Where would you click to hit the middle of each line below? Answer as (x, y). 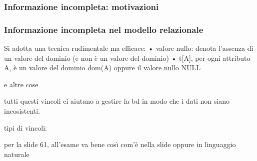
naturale (17, 154)
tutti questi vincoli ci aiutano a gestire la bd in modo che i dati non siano (117, 101)
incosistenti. (22, 111)
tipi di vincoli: (25, 127)
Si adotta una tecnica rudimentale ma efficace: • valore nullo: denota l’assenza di (129, 48)
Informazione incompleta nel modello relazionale (104, 29)
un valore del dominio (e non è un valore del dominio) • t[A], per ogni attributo (127, 58)
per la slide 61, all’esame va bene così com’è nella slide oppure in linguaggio (120, 144)
